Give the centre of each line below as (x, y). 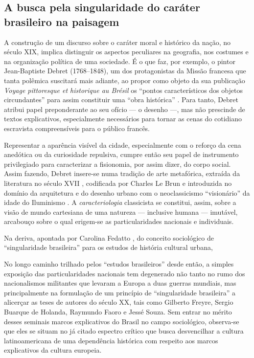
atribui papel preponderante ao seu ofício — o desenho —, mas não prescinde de (125, 109)
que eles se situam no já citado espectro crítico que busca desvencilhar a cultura (124, 331)
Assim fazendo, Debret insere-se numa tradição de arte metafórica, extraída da (122, 173)
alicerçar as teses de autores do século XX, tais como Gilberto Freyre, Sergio (119, 302)
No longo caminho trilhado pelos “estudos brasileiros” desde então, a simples (119, 264)
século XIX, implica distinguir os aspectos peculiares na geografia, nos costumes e (126, 52)
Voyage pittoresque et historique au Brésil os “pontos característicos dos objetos (123, 90)
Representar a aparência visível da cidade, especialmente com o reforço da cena (123, 145)
